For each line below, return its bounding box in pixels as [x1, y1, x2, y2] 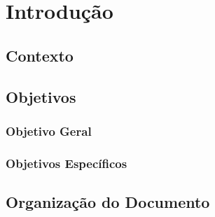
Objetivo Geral [6, 122, 92, 139]
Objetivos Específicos [6, 154, 127, 171]
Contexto [6, 44, 74, 66]
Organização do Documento [6, 191, 210, 213]
